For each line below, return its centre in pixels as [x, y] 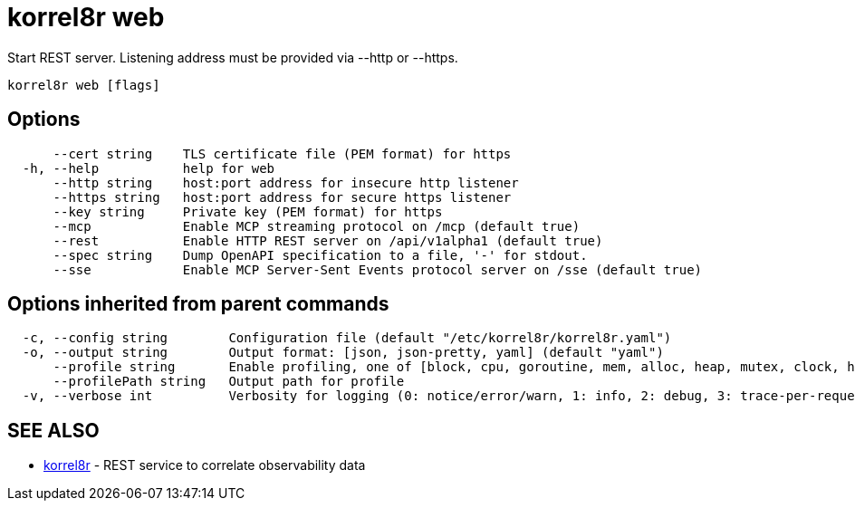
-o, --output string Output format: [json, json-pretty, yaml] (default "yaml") [343, 353]
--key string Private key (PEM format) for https [248, 211]
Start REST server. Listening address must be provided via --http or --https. [233, 57]
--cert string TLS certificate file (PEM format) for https [282, 153]
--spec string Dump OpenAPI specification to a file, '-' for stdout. [320, 255]
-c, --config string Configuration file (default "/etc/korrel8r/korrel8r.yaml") [347, 338]
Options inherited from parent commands [198, 304]
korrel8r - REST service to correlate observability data [205, 465]
